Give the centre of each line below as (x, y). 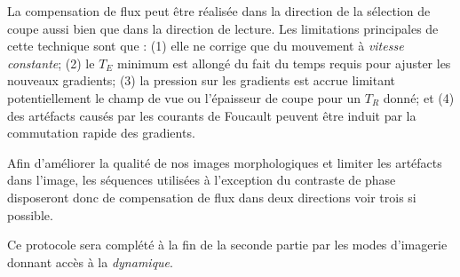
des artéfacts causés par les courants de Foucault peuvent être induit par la (212, 115)
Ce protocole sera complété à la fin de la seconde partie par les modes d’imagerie (227, 245)
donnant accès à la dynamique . (90, 261)
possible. (30, 214)
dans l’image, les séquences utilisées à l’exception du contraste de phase (202, 180)
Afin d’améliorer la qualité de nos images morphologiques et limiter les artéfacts (225, 162)
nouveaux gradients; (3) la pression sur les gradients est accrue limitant (202, 80)
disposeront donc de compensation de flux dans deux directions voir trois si (212, 197)
